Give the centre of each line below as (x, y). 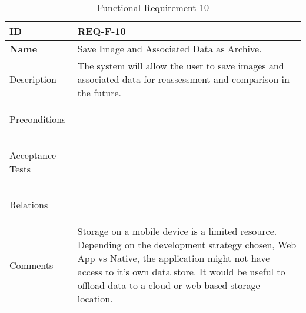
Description (33, 79)
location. (95, 299)
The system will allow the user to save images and (181, 66)
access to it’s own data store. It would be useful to (181, 272)
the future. (99, 93)
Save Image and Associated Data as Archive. (169, 49)
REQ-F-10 (102, 31)
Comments (31, 265)
